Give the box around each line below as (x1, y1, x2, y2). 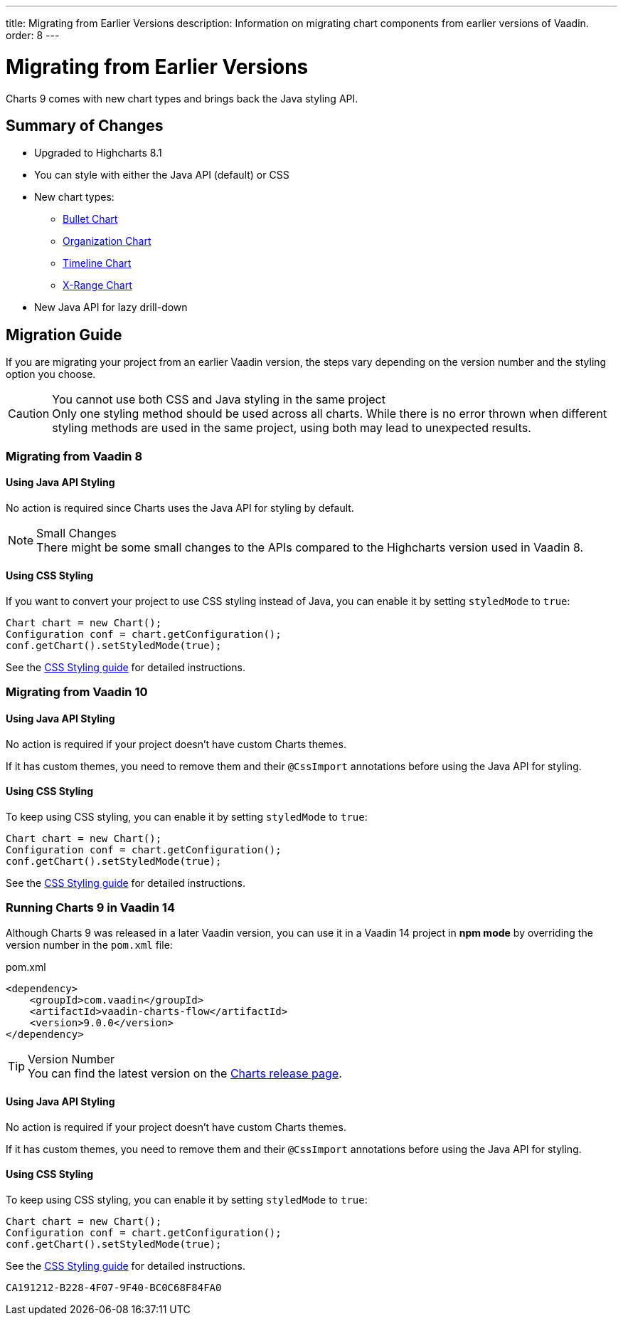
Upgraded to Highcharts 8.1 (34, 147, 162, 159)
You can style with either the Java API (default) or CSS (34, 169, 289, 181)
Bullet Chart (63, 213, 118, 226)
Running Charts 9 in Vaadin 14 (6, 900, 175, 915)
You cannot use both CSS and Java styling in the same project (52, 392, 385, 407)
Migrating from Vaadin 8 (6, 448, 143, 463)
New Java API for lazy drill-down (34, 301, 188, 314)
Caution (8, 406, 50, 421)
